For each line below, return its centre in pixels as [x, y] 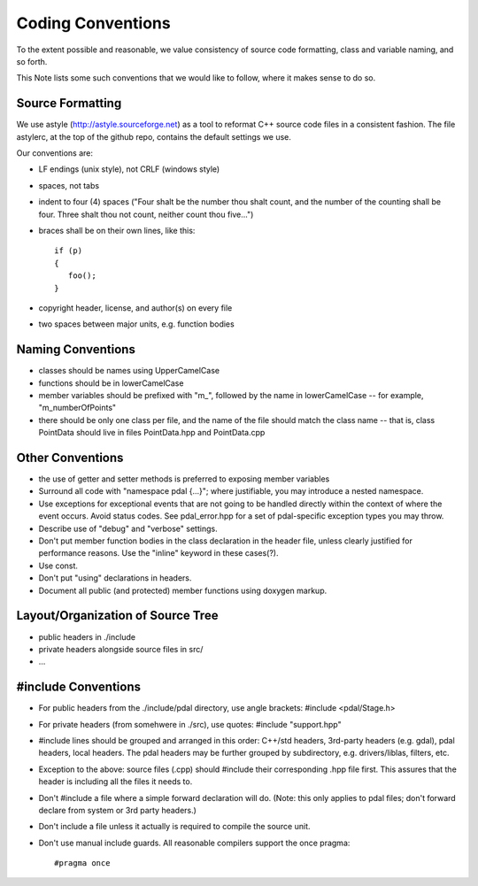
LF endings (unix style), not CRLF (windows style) [129, 169]
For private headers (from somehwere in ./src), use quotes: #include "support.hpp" [190, 724]
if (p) [69, 251]
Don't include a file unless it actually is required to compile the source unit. [174, 827]
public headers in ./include [87, 636]
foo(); [82, 276]
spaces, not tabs [69, 185]
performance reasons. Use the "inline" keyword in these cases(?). [158, 553]
